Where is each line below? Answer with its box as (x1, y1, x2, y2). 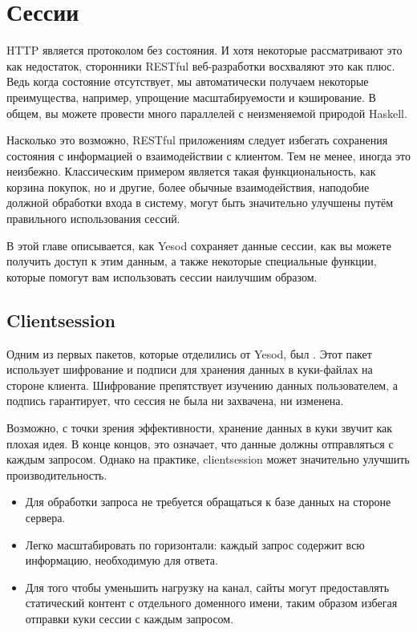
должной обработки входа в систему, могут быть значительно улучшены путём (6, 194, 393, 211)
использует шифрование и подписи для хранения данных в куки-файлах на (6, 361, 373, 378)
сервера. (25, 508, 66, 525)
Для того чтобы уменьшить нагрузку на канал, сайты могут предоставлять (25, 578, 390, 595)
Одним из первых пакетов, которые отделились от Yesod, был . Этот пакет (6, 345, 372, 362)
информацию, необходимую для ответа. (25, 552, 218, 569)
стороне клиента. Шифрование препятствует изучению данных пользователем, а (6, 376, 398, 393)
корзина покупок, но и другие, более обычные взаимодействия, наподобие (6, 178, 370, 195)
